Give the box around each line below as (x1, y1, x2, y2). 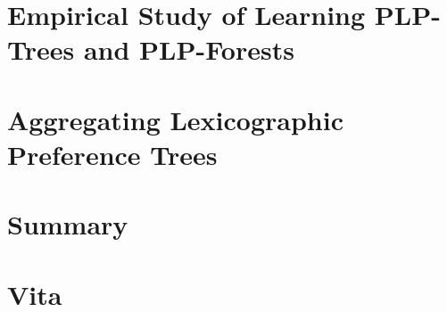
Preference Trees (7, 135, 218, 172)
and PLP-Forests (83, 31, 294, 68)
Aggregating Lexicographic (7, 101, 344, 137)
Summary (7, 206, 128, 242)
